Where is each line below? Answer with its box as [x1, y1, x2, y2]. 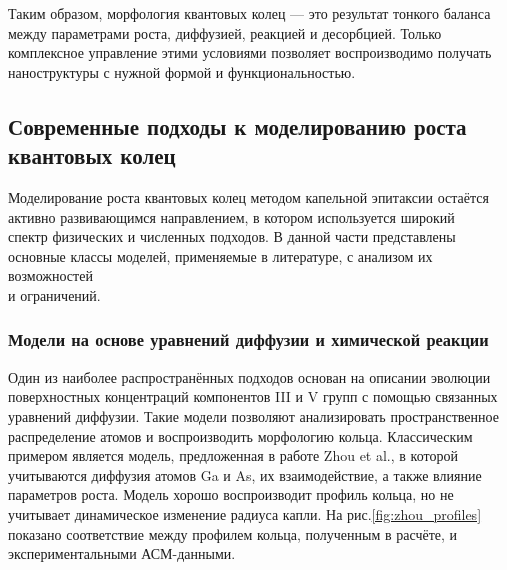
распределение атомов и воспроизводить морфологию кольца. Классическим [8, 425, 473, 446]
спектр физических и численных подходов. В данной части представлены [8, 226, 456, 247]
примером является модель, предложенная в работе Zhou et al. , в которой [8, 445, 458, 466]
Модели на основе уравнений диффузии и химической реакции [8, 327, 489, 352]
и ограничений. [8, 284, 101, 305]
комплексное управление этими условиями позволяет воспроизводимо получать [8, 42, 492, 63]
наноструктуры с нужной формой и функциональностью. [8, 61, 356, 82]
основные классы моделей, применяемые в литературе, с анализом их [8, 245, 433, 266]
